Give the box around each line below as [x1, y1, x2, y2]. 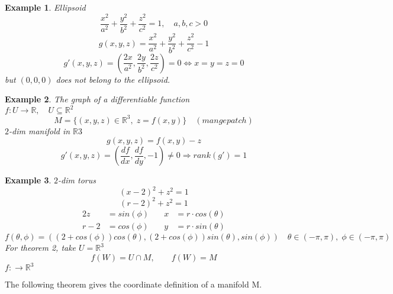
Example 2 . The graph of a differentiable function [5, 93, 190, 105]
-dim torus [58, 174, 96, 186]
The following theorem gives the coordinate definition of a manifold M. [5, 278, 262, 290]
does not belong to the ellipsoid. [56, 73, 170, 85]
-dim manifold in [9, 124, 70, 137]
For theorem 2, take [5, 241, 76, 253]
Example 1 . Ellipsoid [5, 1, 86, 13]
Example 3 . [5, 174, 51, 186]
